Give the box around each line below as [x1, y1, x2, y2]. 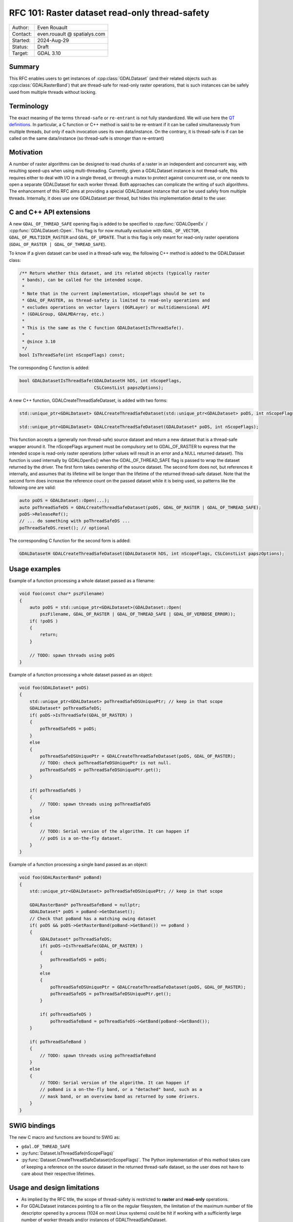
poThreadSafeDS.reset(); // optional [19, 525, 110, 530]
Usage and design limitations [9, 1183, 100, 1192]
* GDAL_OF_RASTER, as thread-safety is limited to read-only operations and [22, 298, 210, 303]
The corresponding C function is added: [9, 365, 90, 371]
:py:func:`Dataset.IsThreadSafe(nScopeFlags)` [21, 1150, 115, 1156]
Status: [12, 43, 29, 50]
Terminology [9, 102, 49, 110]
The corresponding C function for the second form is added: [9, 538, 131, 544]
